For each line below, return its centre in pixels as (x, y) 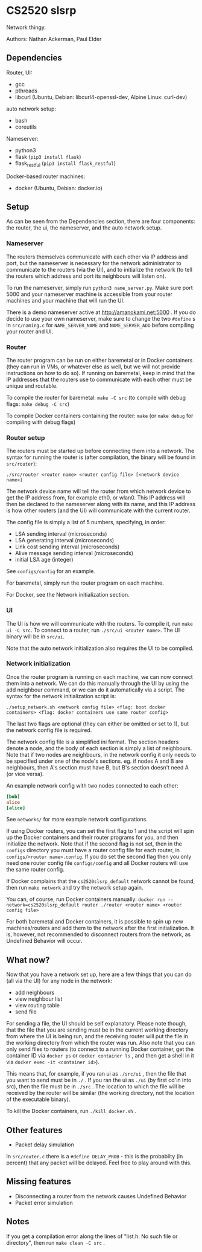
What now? (28, 960)
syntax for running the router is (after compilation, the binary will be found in (101, 457)
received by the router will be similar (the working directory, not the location (100, 1093)
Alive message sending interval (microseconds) (74, 553)
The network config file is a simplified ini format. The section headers (93, 742)
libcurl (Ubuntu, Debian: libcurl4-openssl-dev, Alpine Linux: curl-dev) (101, 97)
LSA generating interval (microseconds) (65, 541)
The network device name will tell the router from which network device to (99, 491)
